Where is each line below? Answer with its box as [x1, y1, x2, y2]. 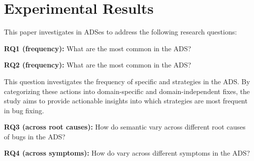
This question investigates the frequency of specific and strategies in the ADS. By [4, 76, 250, 86]
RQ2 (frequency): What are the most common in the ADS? [4, 60, 191, 70]
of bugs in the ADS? [4, 131, 65, 141]
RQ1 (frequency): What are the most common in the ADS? [4, 43, 191, 53]
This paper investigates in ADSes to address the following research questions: [4, 27, 237, 37]
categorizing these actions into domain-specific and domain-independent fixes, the [4, 86, 250, 96]
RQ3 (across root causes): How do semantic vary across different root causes [4, 122, 246, 132]
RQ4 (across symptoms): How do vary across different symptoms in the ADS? [4, 148, 250, 158]
